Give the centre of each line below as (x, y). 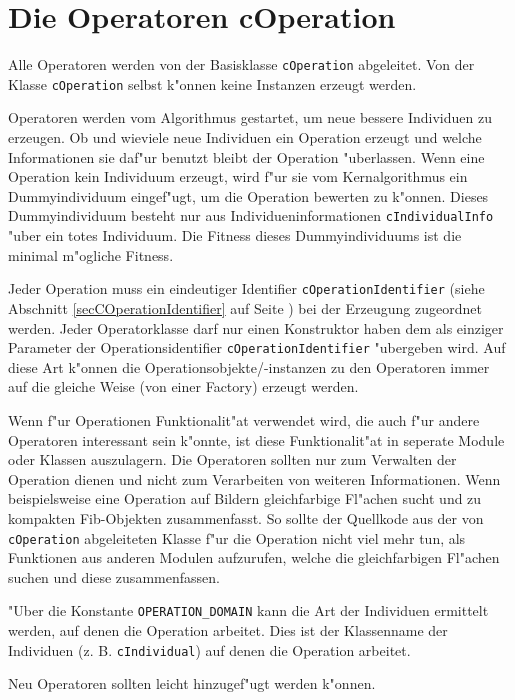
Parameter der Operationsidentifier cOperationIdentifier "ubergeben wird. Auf (257, 347)
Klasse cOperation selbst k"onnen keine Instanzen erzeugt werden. (212, 83)
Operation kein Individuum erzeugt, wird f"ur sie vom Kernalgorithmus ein (238, 176)
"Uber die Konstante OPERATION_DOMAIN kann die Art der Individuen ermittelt (248, 610)
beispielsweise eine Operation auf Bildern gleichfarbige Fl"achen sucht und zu (245, 498)
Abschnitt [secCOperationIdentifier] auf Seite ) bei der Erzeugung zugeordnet (245, 307)
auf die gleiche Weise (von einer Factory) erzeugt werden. (183, 386)
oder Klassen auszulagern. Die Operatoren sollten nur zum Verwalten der (232, 459)
